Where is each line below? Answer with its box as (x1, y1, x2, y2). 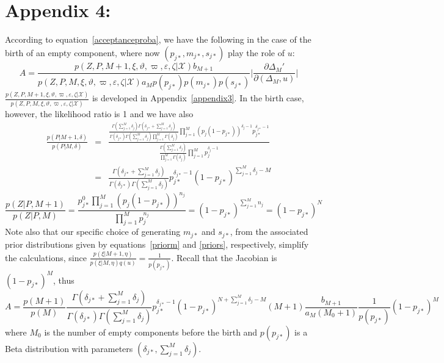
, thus (53, 273, 75, 286)
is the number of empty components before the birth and (44, 325, 258, 338)
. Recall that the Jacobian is (171, 251, 277, 264)
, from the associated (230, 225, 308, 238)
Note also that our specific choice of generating (5, 225, 181, 238)
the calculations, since (5, 251, 87, 264)
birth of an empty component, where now (5, 46, 160, 59)
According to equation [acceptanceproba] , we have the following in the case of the (5, 33, 311, 46)
